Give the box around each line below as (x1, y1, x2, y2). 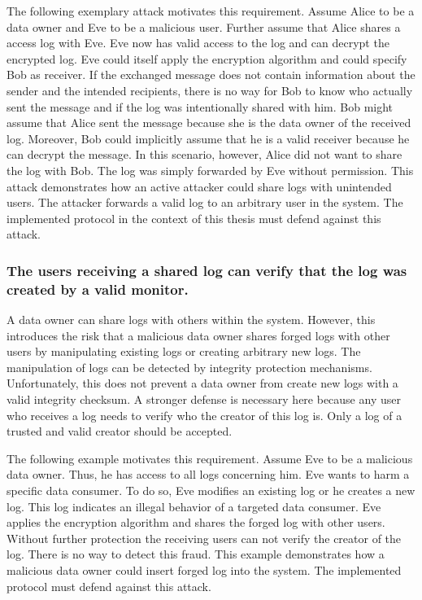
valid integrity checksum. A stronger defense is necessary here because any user (7, 391, 401, 408)
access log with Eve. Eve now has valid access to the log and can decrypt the (7, 34, 389, 51)
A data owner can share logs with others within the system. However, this (7, 311, 376, 328)
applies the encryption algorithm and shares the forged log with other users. (7, 514, 385, 531)
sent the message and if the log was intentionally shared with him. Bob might (7, 98, 394, 115)
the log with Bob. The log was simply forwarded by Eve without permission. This (7, 161, 414, 178)
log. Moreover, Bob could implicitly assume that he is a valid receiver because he (7, 129, 410, 147)
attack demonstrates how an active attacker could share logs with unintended (7, 177, 392, 195)
